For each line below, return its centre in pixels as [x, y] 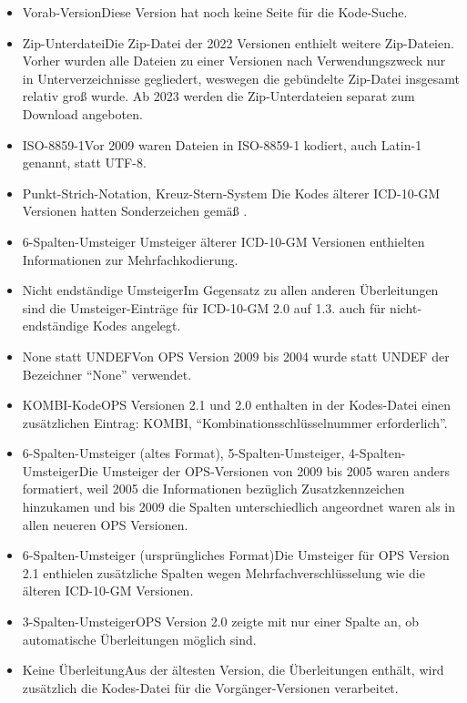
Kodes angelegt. [137, 326]
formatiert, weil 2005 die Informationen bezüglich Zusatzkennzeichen [213, 489]
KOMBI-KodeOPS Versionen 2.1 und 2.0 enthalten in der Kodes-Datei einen [237, 405]
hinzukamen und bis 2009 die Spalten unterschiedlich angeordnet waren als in [239, 507]
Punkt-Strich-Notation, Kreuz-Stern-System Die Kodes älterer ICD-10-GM [231, 193]
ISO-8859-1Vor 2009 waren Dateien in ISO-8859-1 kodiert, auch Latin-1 [222, 144]
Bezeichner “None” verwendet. [107, 374]
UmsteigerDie [60, 470]
